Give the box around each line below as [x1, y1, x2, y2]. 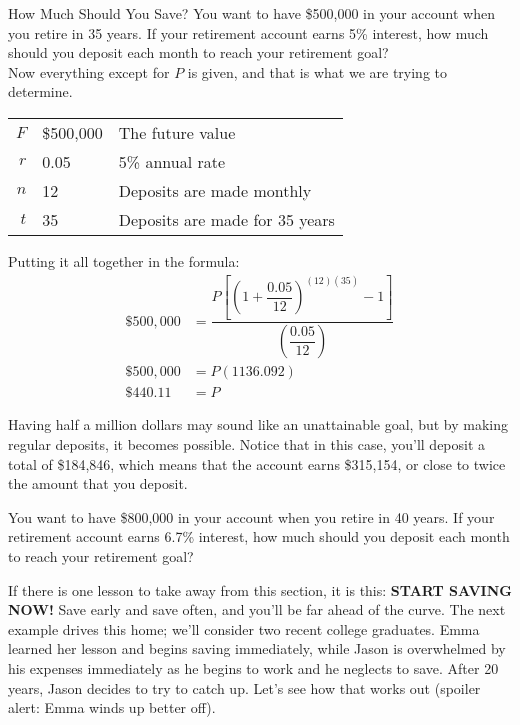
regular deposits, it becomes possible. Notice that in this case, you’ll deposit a [8, 434, 486, 454]
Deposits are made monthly [118, 178, 312, 202]
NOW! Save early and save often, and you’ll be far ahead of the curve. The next [8, 599, 506, 620]
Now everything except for [8, 61, 170, 82]
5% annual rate [118, 149, 226, 173]
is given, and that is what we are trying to [187, 61, 448, 82]
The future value [118, 120, 236, 144]
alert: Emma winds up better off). [8, 697, 216, 718]
